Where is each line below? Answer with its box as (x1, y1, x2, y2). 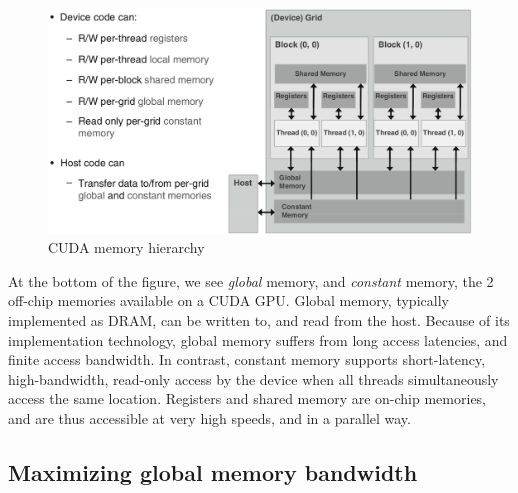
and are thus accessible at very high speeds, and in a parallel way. (8, 408, 411, 428)
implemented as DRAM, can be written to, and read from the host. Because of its (8, 310, 510, 331)
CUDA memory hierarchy (48, 237, 205, 258)
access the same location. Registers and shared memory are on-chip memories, (8, 388, 487, 409)
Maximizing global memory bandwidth (8, 456, 418, 487)
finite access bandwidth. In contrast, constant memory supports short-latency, (8, 349, 486, 370)
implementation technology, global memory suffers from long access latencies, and (8, 329, 508, 350)
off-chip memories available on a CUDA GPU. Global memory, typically (8, 290, 449, 311)
